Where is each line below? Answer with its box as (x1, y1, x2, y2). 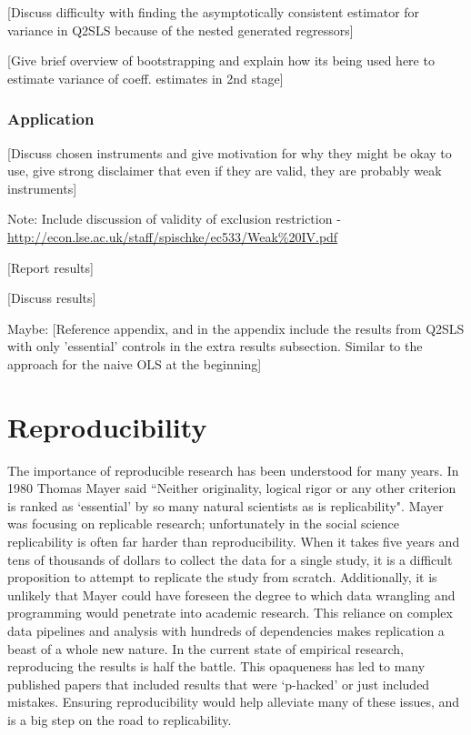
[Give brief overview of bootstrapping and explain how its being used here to (7, 51, 435, 70)
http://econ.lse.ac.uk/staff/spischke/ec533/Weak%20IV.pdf (7, 227, 338, 246)
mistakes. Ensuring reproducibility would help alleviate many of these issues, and (7, 692, 460, 711)
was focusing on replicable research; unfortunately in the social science (7, 514, 400, 533)
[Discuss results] (7, 288, 96, 307)
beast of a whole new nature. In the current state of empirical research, (7, 639, 404, 658)
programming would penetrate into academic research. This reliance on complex (7, 603, 453, 622)
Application (7, 107, 95, 130)
